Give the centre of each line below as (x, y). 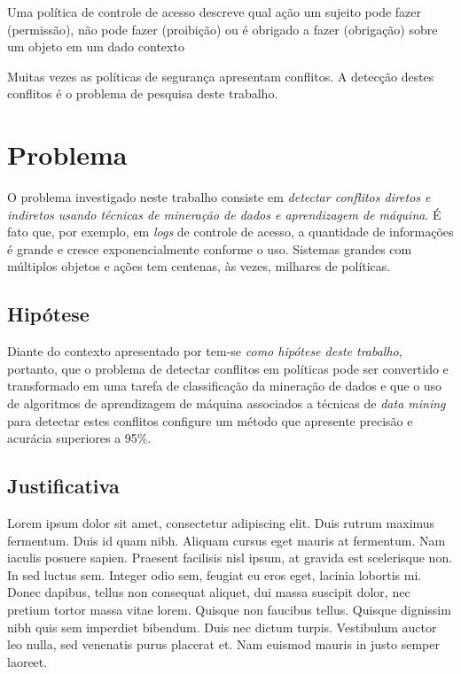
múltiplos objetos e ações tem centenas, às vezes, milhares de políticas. (199, 266)
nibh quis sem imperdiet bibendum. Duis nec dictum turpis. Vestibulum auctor (222, 627)
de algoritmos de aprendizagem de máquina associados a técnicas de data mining (227, 403)
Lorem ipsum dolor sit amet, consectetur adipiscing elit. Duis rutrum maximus (221, 523)
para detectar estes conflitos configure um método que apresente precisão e (210, 420)
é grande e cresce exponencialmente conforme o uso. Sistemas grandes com (210, 248)
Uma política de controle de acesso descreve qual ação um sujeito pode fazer (215, 12)
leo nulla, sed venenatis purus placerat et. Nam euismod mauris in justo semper (223, 644)
